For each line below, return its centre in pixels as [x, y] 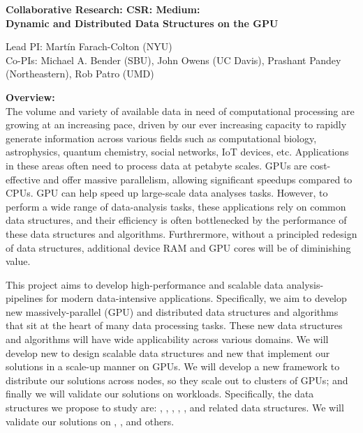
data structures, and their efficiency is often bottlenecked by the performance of [176, 220]
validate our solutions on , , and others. [90, 421]
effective [23, 179]
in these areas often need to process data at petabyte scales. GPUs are [156, 165]
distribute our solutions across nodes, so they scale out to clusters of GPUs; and [177, 380]
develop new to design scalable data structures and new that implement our [168, 352]
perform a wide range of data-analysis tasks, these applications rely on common [176, 206]
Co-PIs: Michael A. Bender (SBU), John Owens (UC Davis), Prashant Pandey [173, 60]
